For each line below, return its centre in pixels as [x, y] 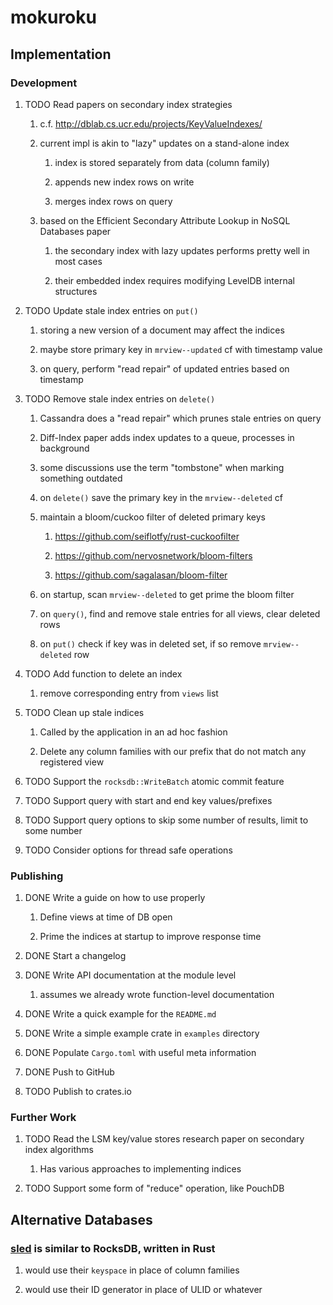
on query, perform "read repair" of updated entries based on [164, 368]
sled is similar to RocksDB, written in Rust [113, 1248]
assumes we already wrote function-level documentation [157, 995]
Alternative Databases [81, 1219]
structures [76, 291]
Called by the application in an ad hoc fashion [133, 732]
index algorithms [59, 1150]
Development [44, 83]
